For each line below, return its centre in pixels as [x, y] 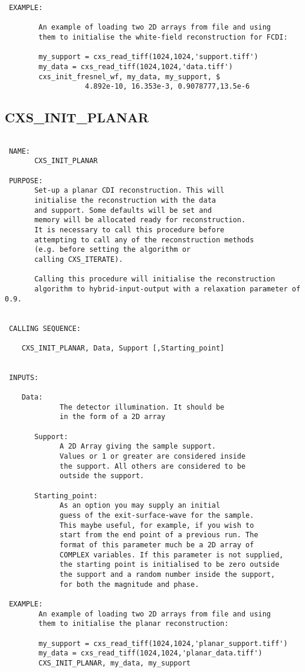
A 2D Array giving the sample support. [138, 447]
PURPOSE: [26, 181]
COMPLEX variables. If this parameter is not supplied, [172, 555]
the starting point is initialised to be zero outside [170, 565]
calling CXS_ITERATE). [79, 259]
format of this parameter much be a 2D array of [157, 545]
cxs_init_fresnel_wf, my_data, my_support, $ [129, 77]
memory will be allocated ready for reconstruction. [140, 220]
